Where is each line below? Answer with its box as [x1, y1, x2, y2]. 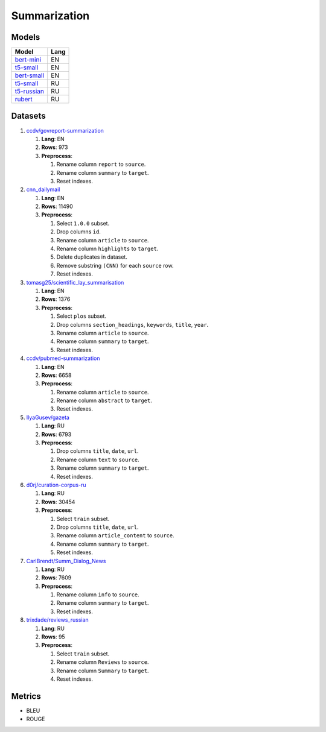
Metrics [11, 691, 42, 701]
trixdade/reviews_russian [26, 616, 89, 623]
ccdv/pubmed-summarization [26, 355, 100, 362]
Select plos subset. [56, 312, 107, 320]
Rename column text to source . [56, 456, 140, 463]
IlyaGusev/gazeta [26, 414, 69, 421]
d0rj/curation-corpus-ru [26, 481, 86, 488]
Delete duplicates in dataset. [56, 253, 128, 260]
